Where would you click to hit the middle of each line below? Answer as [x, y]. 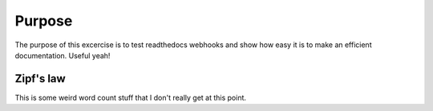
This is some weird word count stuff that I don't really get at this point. [131, 97]
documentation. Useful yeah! [63, 55]
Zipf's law [40, 79]
